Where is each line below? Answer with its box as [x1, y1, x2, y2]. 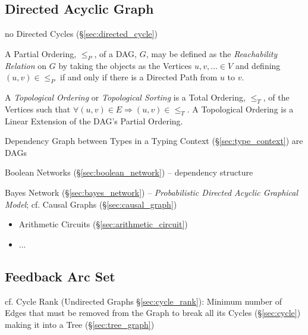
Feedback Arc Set [5, 267, 115, 285]
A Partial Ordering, [5, 47, 77, 60]
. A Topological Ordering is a [187, 102, 294, 115]
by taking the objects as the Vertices [58, 59, 192, 71]
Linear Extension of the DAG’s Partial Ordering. [5, 114, 183, 127]
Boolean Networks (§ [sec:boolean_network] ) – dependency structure [5, 166, 253, 179]
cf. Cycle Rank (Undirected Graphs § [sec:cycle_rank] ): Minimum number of [5, 295, 282, 307]
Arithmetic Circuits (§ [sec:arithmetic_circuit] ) [18, 218, 188, 230]
